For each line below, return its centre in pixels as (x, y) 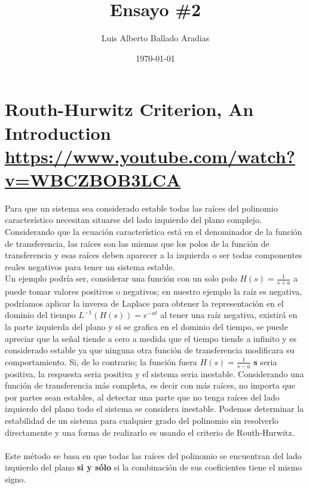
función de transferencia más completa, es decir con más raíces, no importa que (150, 385)
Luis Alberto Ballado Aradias (155, 38)
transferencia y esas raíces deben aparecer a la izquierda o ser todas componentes (154, 255)
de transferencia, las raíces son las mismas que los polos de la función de (137, 243)
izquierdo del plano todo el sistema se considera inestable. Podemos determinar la (154, 409)
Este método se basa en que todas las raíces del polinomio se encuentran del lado (153, 455)
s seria (265, 361)
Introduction (58, 132)
